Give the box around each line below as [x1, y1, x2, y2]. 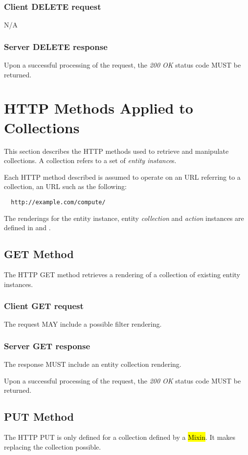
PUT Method [4, 409, 74, 424]
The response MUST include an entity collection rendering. [4, 359, 181, 369]
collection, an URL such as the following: [4, 181, 127, 192]
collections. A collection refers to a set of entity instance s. [4, 155, 177, 166]
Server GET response [4, 339, 90, 352]
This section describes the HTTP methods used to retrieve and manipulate [4, 145, 229, 156]
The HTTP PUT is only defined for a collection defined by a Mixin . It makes [4, 432, 236, 442]
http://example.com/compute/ [11, 198, 106, 206]
